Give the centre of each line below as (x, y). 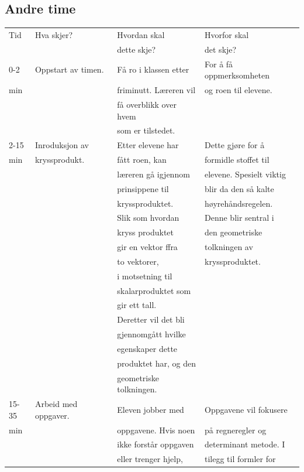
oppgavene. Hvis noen (156, 430)
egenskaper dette (147, 349)
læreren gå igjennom (153, 174)
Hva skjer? (54, 34)
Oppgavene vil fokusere (246, 409)
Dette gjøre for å (235, 145)
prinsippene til (143, 188)
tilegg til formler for (240, 459)
